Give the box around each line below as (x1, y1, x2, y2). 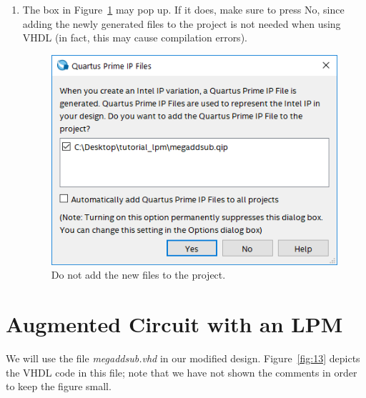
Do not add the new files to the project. (51, 267, 226, 282)
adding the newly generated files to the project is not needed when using (22, 16, 341, 31)
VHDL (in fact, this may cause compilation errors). (22, 30, 247, 45)
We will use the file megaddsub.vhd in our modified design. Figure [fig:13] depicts (6, 351, 360, 366)
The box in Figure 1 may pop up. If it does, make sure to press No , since (22, 2, 345, 16)
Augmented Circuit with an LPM (6, 309, 343, 339)
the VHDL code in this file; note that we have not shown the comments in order (6, 364, 357, 379)
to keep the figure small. (6, 379, 112, 394)
